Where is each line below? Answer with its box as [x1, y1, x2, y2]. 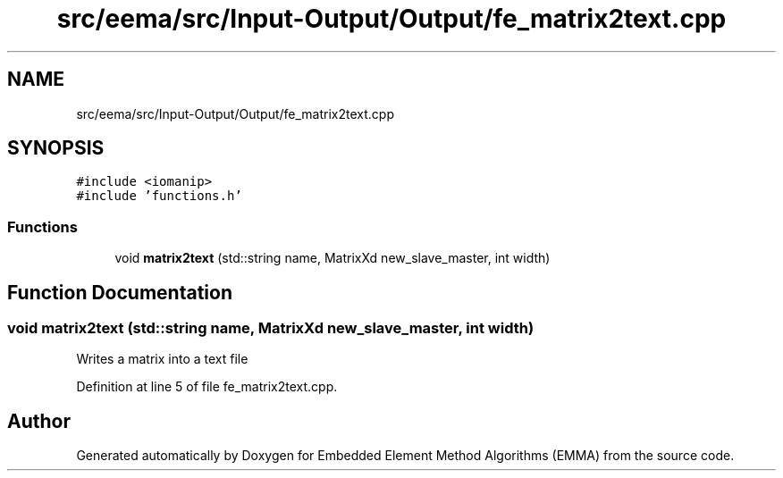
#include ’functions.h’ [76, 189, 242, 204]
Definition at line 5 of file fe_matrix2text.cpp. [76, 379, 338, 395]
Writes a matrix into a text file [76, 351, 248, 367]
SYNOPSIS [7, 137, 105, 160]
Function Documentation [7, 281, 232, 304]
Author [7, 409, 71, 432]
